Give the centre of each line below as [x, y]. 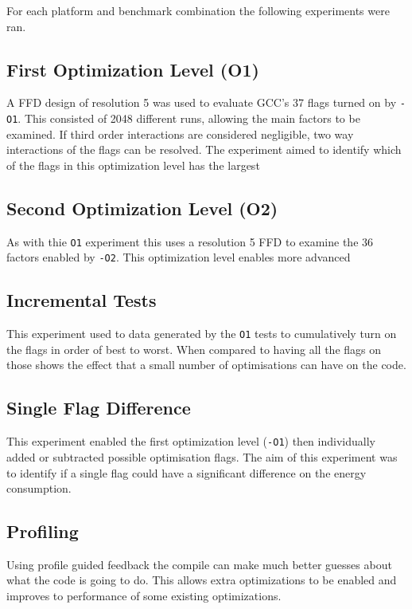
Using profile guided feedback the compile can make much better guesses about [199, 564]
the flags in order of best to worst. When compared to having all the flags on [194, 349]
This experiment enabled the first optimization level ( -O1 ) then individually [191, 441]
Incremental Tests [82, 300]
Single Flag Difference [99, 408]
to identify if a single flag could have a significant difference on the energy [187, 472]
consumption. [39, 488]
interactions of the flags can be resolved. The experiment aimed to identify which [204, 149]
